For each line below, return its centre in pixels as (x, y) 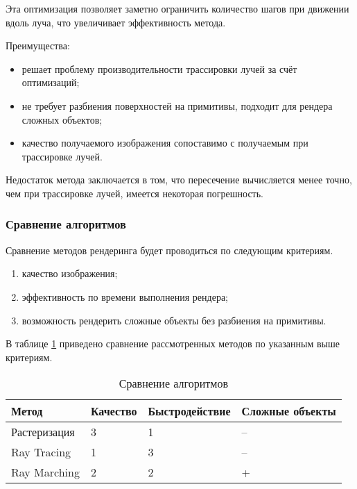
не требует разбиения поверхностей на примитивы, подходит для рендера (177, 105)
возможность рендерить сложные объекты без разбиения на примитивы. (174, 320)
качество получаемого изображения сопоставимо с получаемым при (165, 143)
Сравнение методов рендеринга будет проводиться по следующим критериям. (169, 250)
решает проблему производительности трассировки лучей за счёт (159, 68)
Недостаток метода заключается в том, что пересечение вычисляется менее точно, (179, 180)
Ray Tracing (41, 452)
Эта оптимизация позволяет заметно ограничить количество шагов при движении (177, 8)
